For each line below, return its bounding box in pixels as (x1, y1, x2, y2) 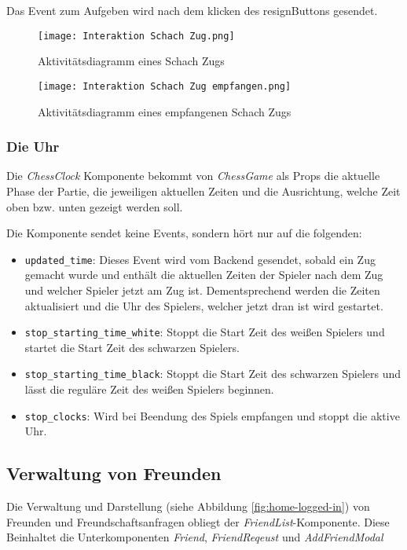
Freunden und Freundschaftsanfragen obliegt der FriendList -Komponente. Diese (6, 513, 390, 530)
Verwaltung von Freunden (6, 461, 222, 486)
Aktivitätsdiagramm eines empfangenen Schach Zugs (38, 103, 291, 119)
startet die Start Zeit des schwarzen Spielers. (24, 339, 240, 355)
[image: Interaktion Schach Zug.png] (38, 30, 235, 42)
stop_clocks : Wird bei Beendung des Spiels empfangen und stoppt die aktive (24, 407, 400, 423)
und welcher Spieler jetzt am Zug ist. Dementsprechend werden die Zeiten (24, 281, 380, 298)
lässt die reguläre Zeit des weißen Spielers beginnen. (24, 381, 274, 398)
